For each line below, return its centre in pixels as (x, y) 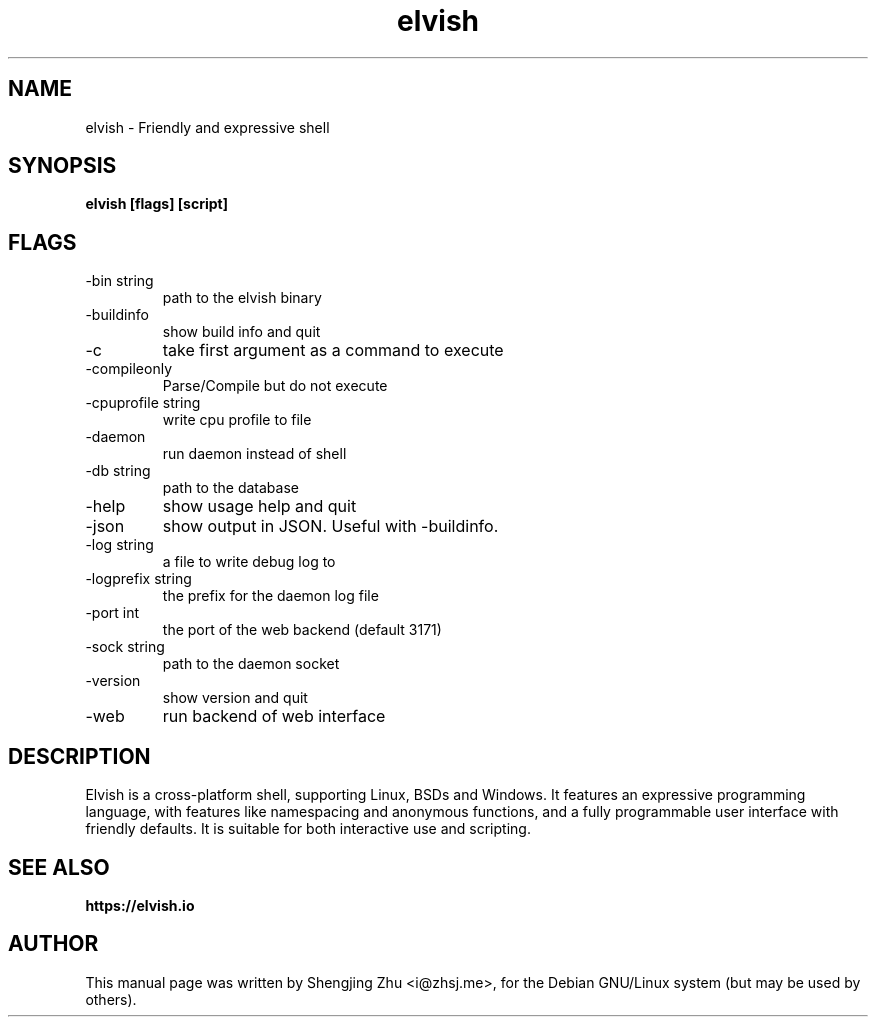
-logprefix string (138, 579)
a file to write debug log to (249, 562)
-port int (112, 613)
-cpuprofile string (143, 403)
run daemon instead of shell (254, 454)
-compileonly (128, 369)
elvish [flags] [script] (156, 204)
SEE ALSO (59, 867)
